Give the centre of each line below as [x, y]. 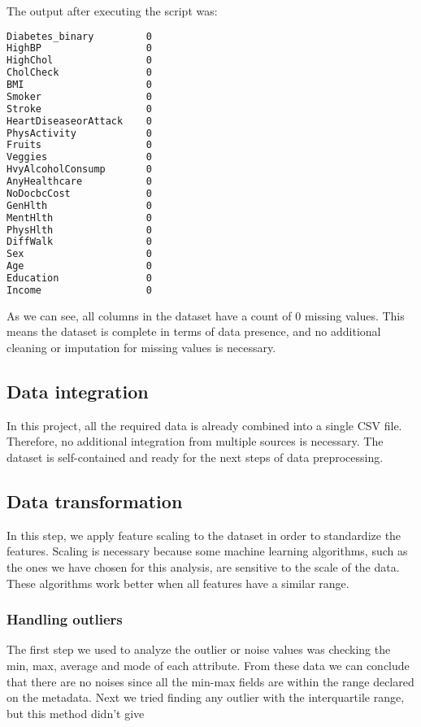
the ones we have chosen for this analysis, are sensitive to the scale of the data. [203, 567]
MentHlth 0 [79, 218]
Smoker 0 [79, 96]
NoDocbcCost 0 [79, 193]
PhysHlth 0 [79, 230]
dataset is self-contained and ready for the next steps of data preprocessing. [195, 457]
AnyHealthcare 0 [79, 182]
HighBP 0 [79, 48]
